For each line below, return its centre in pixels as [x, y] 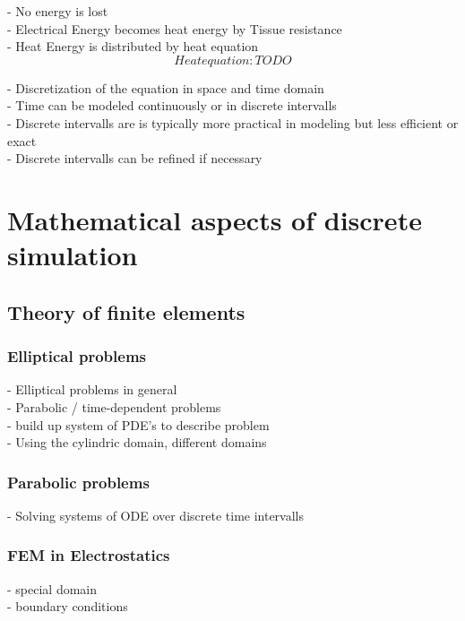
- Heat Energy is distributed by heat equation [133, 46]
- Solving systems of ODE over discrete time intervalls [156, 515]
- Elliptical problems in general [92, 389]
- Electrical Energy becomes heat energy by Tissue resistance [175, 28]
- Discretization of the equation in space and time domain [166, 87]
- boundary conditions [68, 606]
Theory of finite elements [126, 311]
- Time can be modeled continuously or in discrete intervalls [172, 105]
